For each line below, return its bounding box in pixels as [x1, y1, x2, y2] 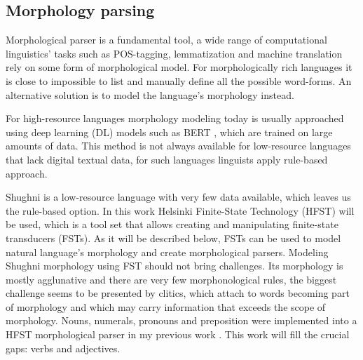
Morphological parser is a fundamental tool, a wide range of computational [6, 32, 327, 47]
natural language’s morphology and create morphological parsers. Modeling [6, 244, 329, 259]
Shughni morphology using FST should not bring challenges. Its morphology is [6, 258, 343, 273]
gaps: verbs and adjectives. [6, 340, 121, 355]
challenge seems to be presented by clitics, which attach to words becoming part [6, 286, 350, 300]
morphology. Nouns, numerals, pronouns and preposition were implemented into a [6, 313, 357, 328]
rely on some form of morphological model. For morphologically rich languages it [6, 60, 352, 74]
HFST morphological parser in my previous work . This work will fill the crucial [6, 327, 350, 342]
